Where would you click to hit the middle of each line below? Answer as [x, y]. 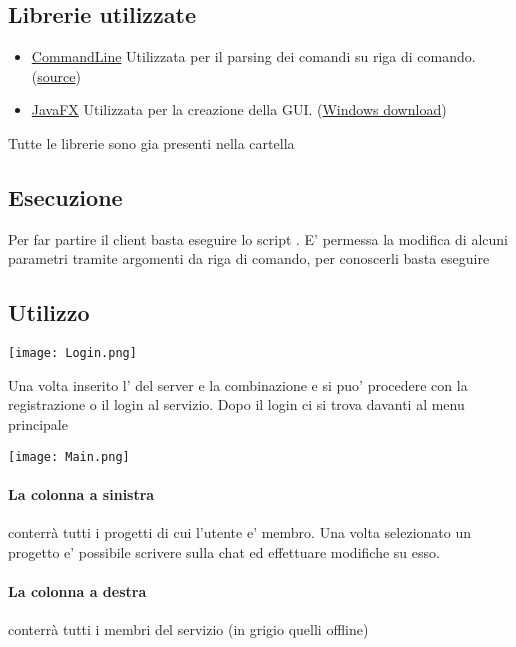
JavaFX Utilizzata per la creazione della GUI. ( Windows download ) [239, 109]
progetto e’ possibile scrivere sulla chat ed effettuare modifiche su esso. [224, 551]
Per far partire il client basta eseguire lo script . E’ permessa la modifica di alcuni [258, 238]
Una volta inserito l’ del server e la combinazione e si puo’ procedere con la [238, 384]
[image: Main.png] [69, 456]
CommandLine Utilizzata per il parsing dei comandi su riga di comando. [253, 56]
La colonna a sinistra [81, 493]
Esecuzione [65, 196]
